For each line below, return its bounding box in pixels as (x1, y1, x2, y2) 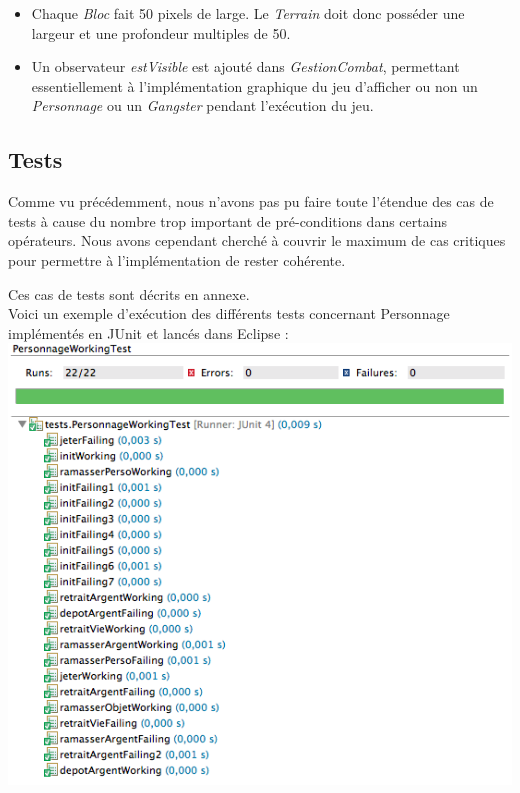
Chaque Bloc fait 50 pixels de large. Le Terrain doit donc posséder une (31, 3, 465, 23)
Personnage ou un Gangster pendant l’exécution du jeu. (31, 95, 374, 116)
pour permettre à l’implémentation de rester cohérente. (8, 249, 346, 270)
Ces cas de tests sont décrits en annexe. (8, 283, 250, 304)
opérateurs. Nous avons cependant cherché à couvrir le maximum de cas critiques (8, 230, 506, 251)
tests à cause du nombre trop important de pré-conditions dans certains (8, 210, 447, 231)
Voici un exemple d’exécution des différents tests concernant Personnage (8, 303, 450, 324)
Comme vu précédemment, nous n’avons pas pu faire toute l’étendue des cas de (8, 191, 494, 212)
